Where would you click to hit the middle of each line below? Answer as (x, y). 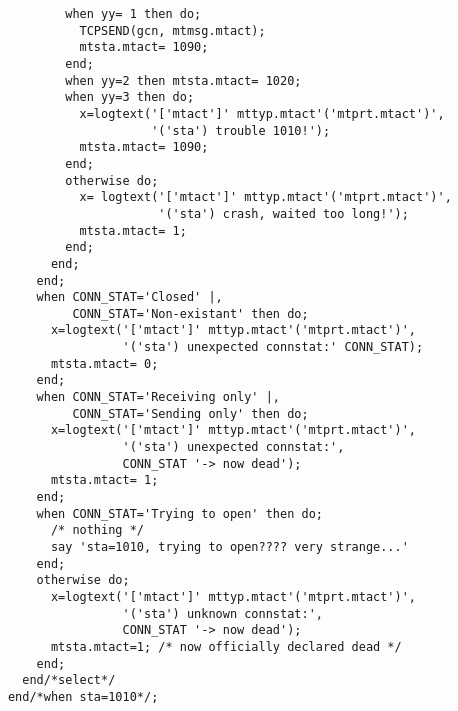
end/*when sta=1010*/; (83, 696)
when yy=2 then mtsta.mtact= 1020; (183, 80)
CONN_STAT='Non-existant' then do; (190, 313)
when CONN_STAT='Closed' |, (129, 297)
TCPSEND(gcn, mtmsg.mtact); (172, 30)
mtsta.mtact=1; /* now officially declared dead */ (226, 646)
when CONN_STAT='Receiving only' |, (158, 397)
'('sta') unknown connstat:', (222, 613)
